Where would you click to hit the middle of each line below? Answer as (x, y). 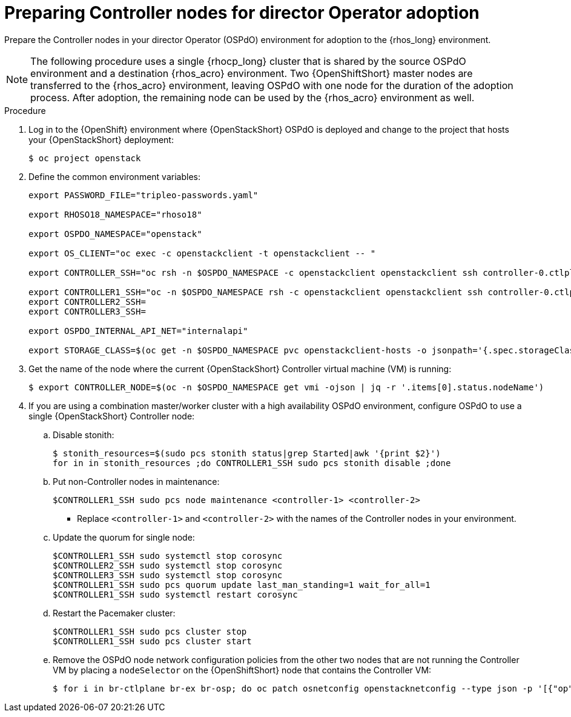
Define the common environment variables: (114, 176)
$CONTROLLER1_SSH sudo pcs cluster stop (150, 631)
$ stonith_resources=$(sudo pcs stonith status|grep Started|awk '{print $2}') (247, 453)
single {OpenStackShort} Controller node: (112, 416)
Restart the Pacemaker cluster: (114, 613)
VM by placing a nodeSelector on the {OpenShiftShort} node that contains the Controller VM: (242, 670)
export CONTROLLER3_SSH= (87, 311)
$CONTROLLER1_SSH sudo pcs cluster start (152, 641)
